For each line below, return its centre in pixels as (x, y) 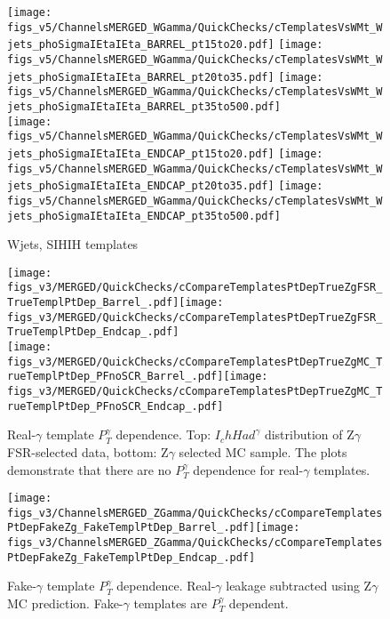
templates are (171, 603)
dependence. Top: (163, 434)
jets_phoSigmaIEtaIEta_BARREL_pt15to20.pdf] (141, 45)
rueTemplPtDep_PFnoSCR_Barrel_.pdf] (115, 377)
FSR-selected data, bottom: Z (88, 451)
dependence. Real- (166, 586)
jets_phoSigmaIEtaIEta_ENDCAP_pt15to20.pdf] (141, 153)
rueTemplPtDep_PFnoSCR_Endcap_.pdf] (115, 406)
